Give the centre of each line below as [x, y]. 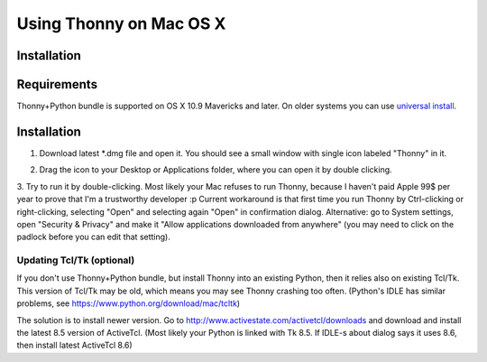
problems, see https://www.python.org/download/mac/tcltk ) [129, 303]
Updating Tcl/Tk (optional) [76, 260]
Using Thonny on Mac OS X [121, 23]
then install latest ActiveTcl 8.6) [74, 345]
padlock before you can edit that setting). [93, 237]
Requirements [57, 84]
